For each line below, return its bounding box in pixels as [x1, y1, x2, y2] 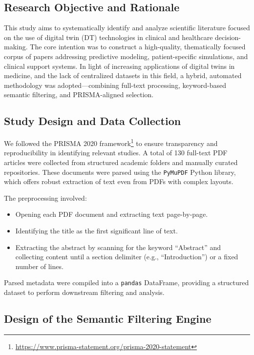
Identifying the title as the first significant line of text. [15, 226, 178, 236]
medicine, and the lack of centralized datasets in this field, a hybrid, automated [4, 70, 242, 81]
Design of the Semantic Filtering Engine [4, 311, 212, 326]
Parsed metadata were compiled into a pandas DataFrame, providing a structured [4, 277, 249, 288]
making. [4, 42, 28, 52]
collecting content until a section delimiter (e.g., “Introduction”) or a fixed [15, 251, 238, 262]
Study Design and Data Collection [4, 113, 181, 128]
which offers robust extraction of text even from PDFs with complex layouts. [4, 176, 233, 187]
